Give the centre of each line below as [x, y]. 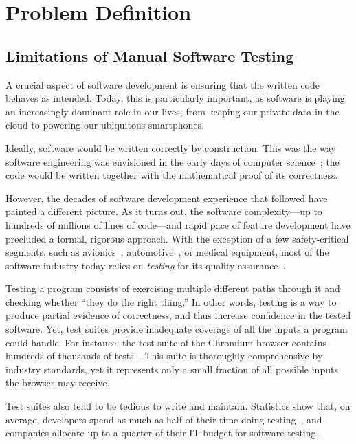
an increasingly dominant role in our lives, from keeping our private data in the [173, 111]
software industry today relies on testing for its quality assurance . [146, 265]
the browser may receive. [58, 382]
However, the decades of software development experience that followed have [167, 198]
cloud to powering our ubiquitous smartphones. [105, 125]
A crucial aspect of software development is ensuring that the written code [163, 84]
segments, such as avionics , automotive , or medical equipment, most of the [167, 252]
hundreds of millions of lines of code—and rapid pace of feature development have [178, 224]
